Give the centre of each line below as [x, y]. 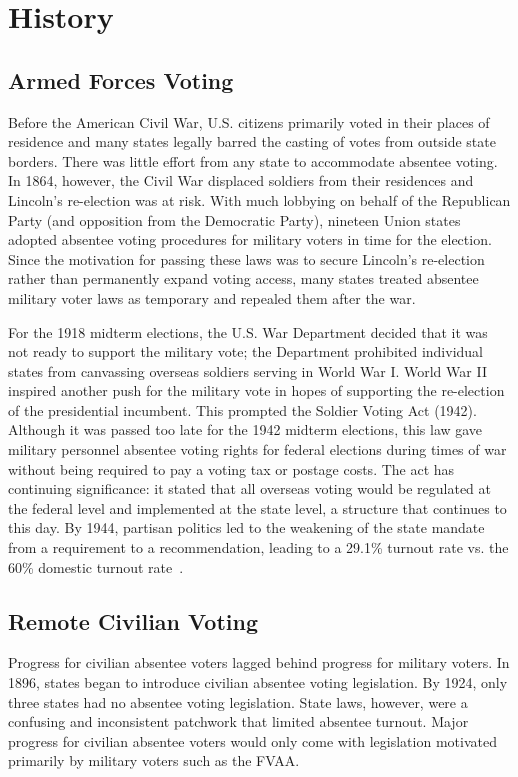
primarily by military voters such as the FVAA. [154, 760]
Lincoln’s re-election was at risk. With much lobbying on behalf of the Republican [259, 199]
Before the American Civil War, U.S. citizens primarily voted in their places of [249, 121]
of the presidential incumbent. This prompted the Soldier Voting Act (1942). [242, 409]
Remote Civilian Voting [133, 620]
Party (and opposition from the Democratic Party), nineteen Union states [234, 219]
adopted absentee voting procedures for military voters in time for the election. [250, 239]
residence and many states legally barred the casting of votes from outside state [252, 141]
